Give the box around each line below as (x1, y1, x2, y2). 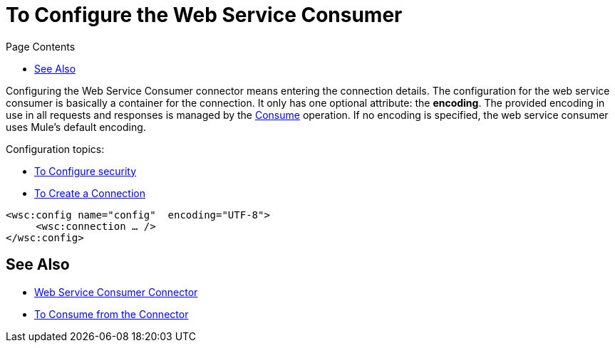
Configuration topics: (6, 142, 105, 155)
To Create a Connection (34, 186, 146, 199)
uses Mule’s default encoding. (6, 120, 146, 133)
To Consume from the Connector (34, 307, 189, 320)
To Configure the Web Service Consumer (6, 3, 403, 27)
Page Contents (6, 40, 76, 53)
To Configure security (34, 164, 137, 177)
